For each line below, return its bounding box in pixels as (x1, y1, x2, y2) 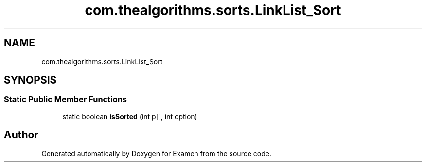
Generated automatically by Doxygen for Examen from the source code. (41, 149, 271, 158)
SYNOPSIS (4, 74, 57, 87)
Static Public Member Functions (4, 94, 127, 105)
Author (4, 129, 38, 141)
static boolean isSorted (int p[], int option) (62, 112, 197, 121)
